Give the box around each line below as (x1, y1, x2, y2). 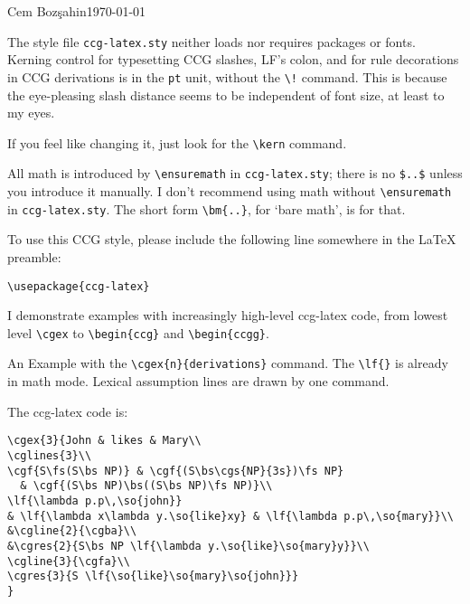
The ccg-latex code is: (7, 401, 128, 420)
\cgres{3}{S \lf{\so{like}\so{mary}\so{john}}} (7, 570, 299, 583)
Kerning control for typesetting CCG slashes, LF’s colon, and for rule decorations (7, 50, 459, 69)
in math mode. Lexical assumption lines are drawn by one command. (7, 372, 390, 391)
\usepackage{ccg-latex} (7, 279, 150, 293)
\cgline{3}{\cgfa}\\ (7, 554, 131, 568)
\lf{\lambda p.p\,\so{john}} (7, 494, 183, 507)
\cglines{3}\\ (7, 448, 92, 462)
